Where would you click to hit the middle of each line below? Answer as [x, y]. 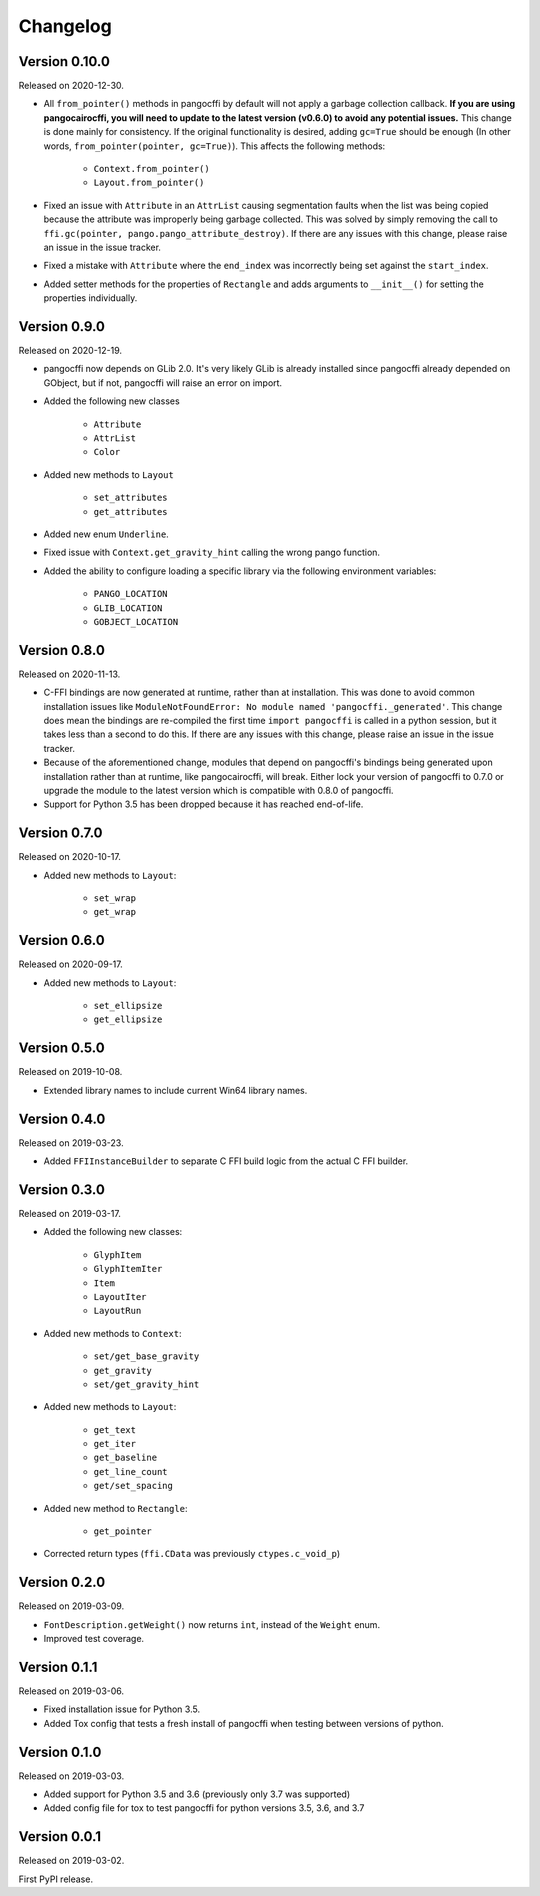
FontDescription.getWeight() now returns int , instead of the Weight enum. [211, 1624]
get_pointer [122, 1531]
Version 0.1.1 [58, 1666]
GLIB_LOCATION [128, 608]
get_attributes [131, 511]
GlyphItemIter [128, 1269]
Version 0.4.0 [62, 1118]
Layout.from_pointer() [149, 183]
